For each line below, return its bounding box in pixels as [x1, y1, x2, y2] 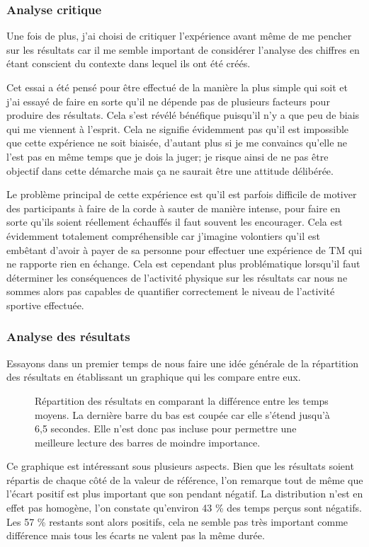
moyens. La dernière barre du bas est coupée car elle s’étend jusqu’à [35, 407, 330, 422]
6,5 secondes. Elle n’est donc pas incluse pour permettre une [35, 421, 297, 436]
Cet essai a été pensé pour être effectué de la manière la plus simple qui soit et [6, 80, 348, 94]
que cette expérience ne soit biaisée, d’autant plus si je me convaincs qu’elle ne [6, 135, 348, 150]
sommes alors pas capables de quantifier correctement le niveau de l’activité [6, 284, 335, 299]
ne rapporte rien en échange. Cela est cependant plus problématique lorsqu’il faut [6, 256, 361, 271]
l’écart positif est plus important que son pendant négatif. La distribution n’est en [6, 486, 363, 501]
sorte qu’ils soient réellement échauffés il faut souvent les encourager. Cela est [6, 214, 343, 229]
